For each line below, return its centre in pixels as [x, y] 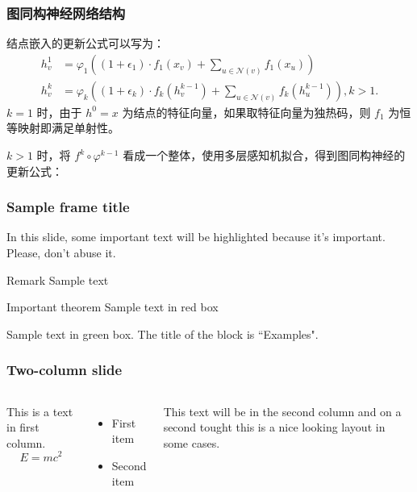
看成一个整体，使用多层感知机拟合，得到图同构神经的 [264, 155]
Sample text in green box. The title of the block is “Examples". [163, 334]
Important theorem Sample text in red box [113, 307]
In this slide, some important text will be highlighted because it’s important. [196, 237]
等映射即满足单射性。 [63, 128]
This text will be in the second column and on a [282, 411]
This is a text [40, 411]
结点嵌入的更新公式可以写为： [85, 43]
